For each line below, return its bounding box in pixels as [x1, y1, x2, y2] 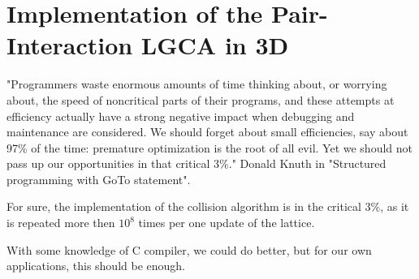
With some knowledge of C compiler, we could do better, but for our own [6, 241, 372, 258]
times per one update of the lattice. [138, 214, 315, 231]
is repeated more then [6, 214, 115, 231]
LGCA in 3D [140, 28, 289, 62]
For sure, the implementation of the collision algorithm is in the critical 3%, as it [6, 198, 409, 215]
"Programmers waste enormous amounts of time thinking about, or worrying [6, 75, 387, 92]
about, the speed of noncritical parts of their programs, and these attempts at [6, 91, 395, 108]
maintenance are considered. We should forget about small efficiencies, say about [6, 123, 408, 140]
